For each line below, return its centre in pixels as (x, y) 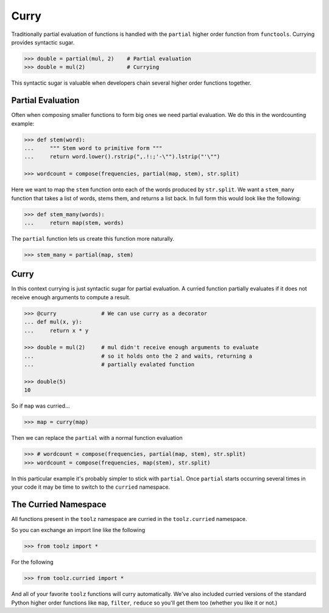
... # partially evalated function (109, 365)
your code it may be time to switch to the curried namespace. (91, 487)
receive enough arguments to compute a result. (71, 297)
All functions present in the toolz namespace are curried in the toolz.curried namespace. (129, 519)
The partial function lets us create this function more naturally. (93, 238)
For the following (33, 562)
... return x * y (56, 330)
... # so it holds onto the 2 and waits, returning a (138, 356)
